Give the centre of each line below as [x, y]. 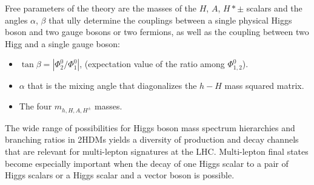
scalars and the [274, 8]
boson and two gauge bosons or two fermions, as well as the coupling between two [157, 32]
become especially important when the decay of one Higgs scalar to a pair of [147, 163]
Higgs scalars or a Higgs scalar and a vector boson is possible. [120, 175]
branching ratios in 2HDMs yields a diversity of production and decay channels [152, 139]
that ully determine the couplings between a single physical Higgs [170, 20]
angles [16, 20]
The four [35, 105]
